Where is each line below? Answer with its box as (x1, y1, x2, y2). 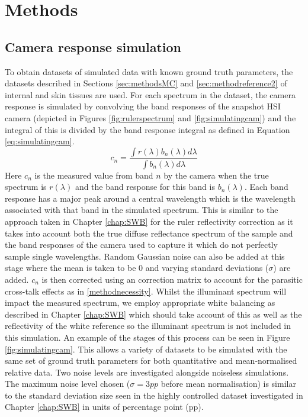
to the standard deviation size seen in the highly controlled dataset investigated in (5, 389, 303, 401)
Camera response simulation (5, 37, 182, 56)
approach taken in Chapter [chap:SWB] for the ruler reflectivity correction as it (5, 215, 293, 227)
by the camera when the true (163, 169, 269, 181)
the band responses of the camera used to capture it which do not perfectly (5, 238, 278, 251)
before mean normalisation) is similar (161, 377, 296, 390)
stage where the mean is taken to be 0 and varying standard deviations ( (5, 261, 269, 274)
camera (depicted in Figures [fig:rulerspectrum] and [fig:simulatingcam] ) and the (5, 111, 296, 124)
